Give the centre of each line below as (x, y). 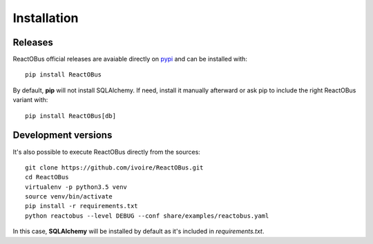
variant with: (30, 100)
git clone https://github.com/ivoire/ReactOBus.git (114, 167)
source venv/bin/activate (69, 197)
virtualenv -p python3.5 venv (76, 187)
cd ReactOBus (47, 177)
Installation (46, 18)
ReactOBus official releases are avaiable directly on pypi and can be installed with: (130, 59)
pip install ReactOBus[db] (71, 116)
